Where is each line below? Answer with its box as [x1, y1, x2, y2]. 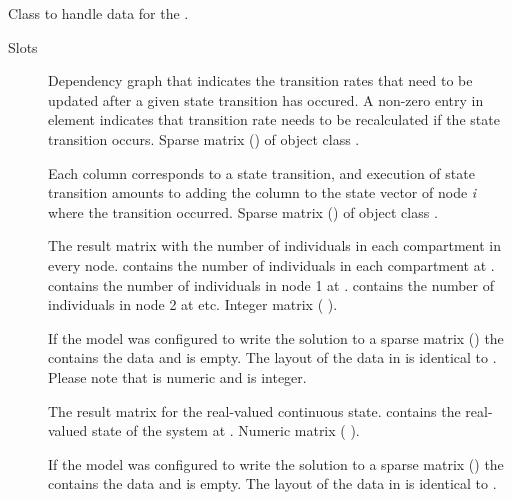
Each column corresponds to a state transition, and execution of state [48, 162, 475, 183]
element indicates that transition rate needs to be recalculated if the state [48, 109, 500, 130]
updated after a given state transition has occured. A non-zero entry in [48, 89, 484, 110]
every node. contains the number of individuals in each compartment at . [48, 254, 495, 275]
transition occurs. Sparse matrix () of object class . [48, 128, 360, 149]
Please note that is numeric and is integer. [48, 366, 307, 387]
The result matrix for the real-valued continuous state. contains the [48, 400, 461, 421]
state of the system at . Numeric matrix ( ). [91, 420, 360, 441]
